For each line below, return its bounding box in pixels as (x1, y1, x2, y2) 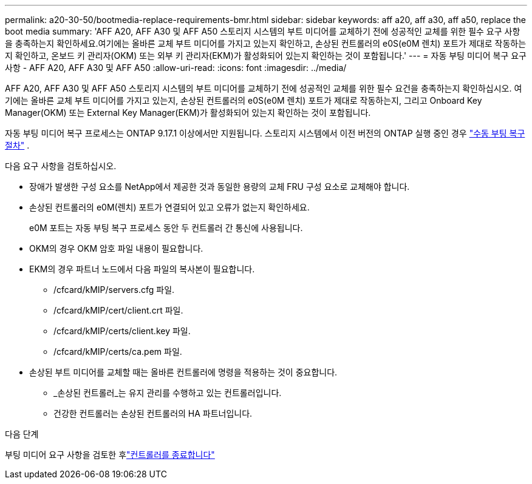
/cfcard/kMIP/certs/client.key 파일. (53, 326, 191, 336)
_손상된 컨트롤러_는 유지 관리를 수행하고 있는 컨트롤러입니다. (53, 388, 282, 398)
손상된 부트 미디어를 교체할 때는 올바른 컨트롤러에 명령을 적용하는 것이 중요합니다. (29, 367, 338, 377)
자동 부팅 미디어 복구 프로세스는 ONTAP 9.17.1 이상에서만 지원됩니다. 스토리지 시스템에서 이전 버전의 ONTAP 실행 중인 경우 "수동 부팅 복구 (5, 128, 525, 138)
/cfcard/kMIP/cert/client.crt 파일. (53, 305, 183, 315)
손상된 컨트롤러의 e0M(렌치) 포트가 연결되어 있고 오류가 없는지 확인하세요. (29, 202, 310, 212)
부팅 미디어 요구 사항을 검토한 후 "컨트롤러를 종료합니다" (5, 449, 215, 460)
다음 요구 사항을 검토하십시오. (5, 161, 117, 171)
